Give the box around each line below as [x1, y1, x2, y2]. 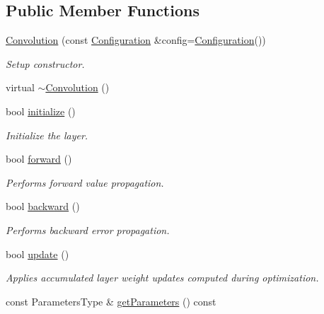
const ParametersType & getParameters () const [6, 293, 216, 308]
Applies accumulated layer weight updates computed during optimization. [6, 270, 319, 285]
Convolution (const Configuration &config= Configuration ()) [6, 33, 266, 47]
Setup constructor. [6, 56, 85, 71]
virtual [6, 80, 35, 95]
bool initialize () [6, 103, 76, 118]
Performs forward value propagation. [6, 175, 164, 190]
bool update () [6, 246, 69, 261]
